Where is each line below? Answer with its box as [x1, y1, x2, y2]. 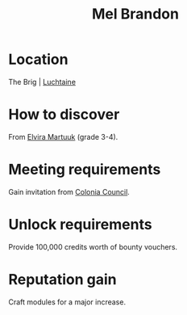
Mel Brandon [91, 5, 180, 23]
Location [8, 50, 69, 69]
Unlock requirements [8, 216, 152, 233]
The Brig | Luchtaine [8, 77, 77, 86]
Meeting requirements [8, 161, 161, 178]
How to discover [8, 106, 120, 124]
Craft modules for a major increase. [8, 296, 127, 307]
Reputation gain [8, 270, 117, 288]
